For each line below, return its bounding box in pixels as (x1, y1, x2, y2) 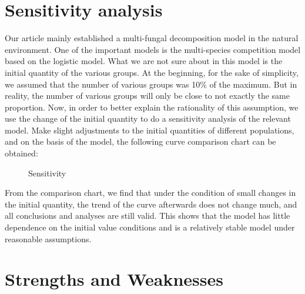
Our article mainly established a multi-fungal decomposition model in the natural (5, 32, 299, 44)
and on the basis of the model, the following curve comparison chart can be (5, 135, 276, 148)
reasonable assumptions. (5, 232, 92, 245)
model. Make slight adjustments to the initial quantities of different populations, (5, 123, 294, 136)
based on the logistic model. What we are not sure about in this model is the (5, 55, 283, 67)
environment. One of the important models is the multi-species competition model (5, 43, 301, 55)
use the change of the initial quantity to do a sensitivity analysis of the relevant (5, 112, 291, 125)
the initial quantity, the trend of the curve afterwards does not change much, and (5, 198, 297, 210)
